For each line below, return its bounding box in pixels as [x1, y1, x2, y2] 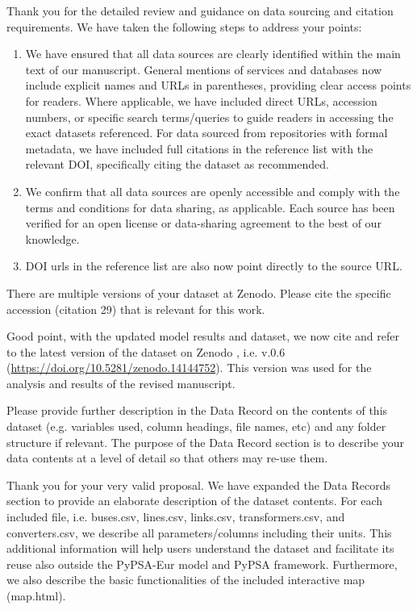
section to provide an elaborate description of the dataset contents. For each [6, 492, 383, 509]
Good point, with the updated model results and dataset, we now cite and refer [6, 328, 399, 345]
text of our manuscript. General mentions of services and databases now [25, 61, 382, 77]
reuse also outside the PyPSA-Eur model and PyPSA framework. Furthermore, [6, 555, 398, 572]
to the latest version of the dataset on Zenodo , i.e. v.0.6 [6, 343, 286, 360]
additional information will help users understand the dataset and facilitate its [6, 540, 394, 557]
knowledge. [25, 230, 80, 247]
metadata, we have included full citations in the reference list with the [25, 140, 373, 157]
